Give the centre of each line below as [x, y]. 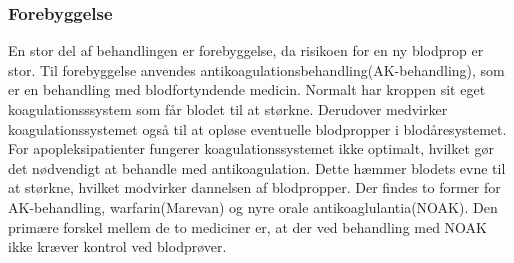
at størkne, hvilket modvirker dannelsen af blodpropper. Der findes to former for [254, 187]
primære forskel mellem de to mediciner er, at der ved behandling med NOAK [248, 226]
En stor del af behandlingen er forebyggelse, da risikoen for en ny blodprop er [246, 50]
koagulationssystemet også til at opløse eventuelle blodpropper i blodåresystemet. [257, 128]
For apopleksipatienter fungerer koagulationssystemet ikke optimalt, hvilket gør [251, 148]
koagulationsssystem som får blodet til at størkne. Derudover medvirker [228, 109]
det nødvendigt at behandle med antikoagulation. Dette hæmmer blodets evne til [257, 167]
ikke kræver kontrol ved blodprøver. [117, 246]
